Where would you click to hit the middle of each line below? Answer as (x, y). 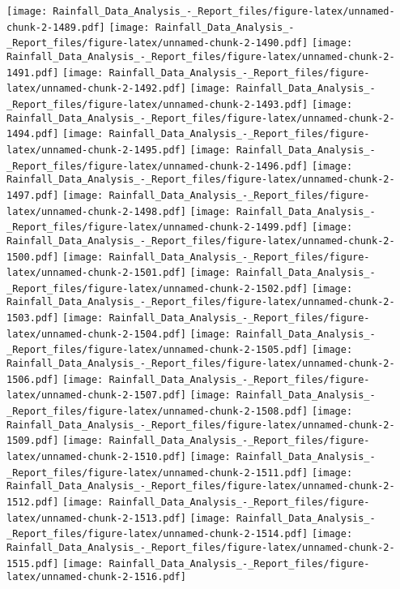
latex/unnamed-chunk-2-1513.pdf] (96, 518)
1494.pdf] (33, 134)
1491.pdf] (33, 73)
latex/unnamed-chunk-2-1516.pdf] (96, 577)
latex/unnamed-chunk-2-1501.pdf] (96, 273)
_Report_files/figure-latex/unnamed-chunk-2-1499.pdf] (157, 228)
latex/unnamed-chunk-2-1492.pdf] (96, 89)
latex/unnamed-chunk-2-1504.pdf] (96, 334)
